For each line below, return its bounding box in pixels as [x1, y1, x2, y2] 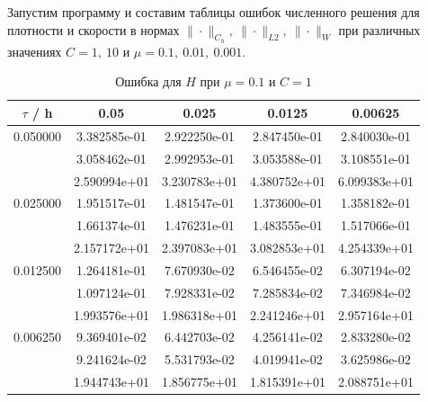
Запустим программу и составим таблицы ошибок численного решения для [7, 3, 420, 21]
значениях [7, 41, 62, 60]
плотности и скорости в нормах [7, 20, 180, 39]
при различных [338, 20, 421, 39]
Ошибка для [115, 72, 182, 91]
